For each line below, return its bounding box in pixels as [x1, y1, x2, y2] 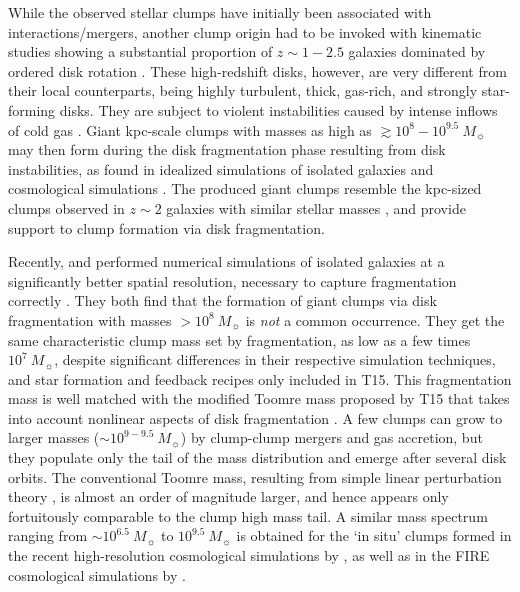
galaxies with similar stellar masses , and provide [166, 197, 466, 218]
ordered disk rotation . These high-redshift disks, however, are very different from [8, 60, 507, 81]
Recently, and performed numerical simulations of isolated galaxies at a [8, 251, 445, 272]
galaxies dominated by [348, 41, 486, 62]
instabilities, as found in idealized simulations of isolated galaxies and [8, 158, 434, 179]
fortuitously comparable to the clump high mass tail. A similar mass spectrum [8, 505, 488, 526]
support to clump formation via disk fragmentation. [8, 217, 325, 238]
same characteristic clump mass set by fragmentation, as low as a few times [8, 329, 471, 350]
